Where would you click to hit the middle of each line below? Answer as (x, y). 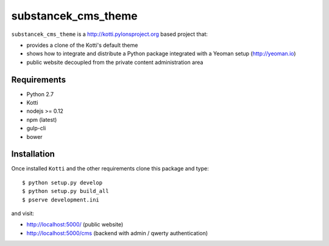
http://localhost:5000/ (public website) (75, 225)
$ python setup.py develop (62, 182)
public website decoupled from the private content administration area (115, 62)
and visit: (23, 214)
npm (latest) (42, 119)
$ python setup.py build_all (65, 191)
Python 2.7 (40, 94)
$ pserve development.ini (61, 200)
